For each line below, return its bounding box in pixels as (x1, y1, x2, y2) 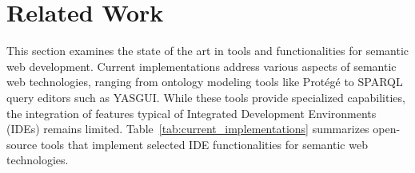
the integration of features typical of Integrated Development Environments (6, 104, 377, 121)
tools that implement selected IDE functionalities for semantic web (40, 136, 368, 152)
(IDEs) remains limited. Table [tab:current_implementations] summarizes (6, 120, 369, 137)
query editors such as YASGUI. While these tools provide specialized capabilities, (6, 88, 405, 105)
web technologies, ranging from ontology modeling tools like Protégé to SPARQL (6, 73, 403, 90)
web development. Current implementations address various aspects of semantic (6, 57, 397, 74)
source (6, 136, 38, 152)
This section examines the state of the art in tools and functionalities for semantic (6, 42, 409, 59)
